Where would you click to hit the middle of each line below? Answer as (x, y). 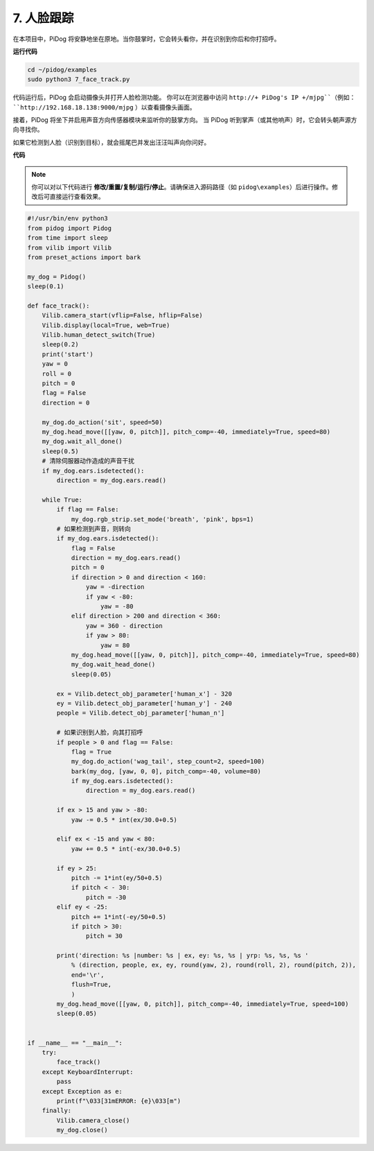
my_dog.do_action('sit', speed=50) (102, 422)
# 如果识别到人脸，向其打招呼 (100, 732)
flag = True (91, 752)
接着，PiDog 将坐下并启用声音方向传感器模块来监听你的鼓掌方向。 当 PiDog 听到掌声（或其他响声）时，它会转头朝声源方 (185, 120)
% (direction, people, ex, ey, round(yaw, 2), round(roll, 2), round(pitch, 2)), (214, 965)
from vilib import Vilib (70, 247)
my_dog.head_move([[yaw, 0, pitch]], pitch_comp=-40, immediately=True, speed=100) (203, 1004)
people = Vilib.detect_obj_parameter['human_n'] (141, 713)
